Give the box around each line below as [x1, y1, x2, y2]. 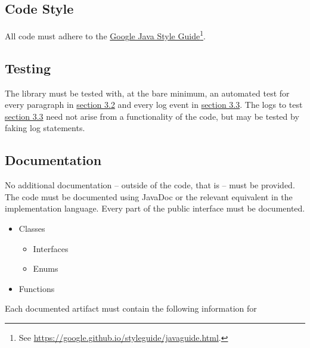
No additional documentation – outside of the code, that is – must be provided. [5, 179, 295, 191]
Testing [5, 58, 51, 77]
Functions [18, 282, 55, 294]
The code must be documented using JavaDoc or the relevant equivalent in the [5, 190, 293, 203]
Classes [18, 222, 45, 235]
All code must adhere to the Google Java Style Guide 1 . [5, 28, 206, 42]
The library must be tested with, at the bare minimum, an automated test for [5, 86, 290, 99]
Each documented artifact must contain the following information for [5, 302, 257, 315]
